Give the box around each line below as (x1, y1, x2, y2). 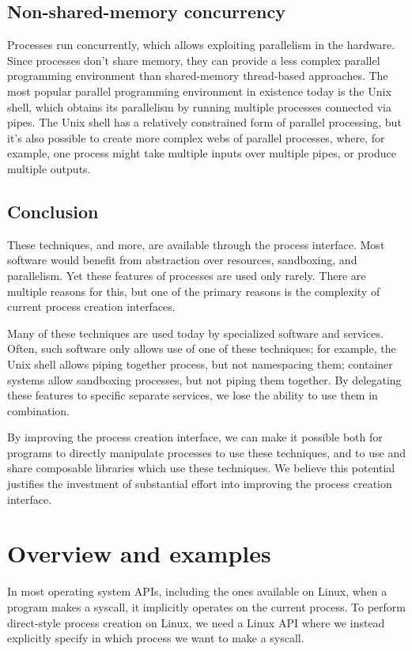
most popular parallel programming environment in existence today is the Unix (7, 82, 391, 99)
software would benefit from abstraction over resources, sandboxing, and (7, 252, 357, 268)
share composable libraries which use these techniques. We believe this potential (7, 460, 395, 476)
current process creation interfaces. (7, 298, 176, 315)
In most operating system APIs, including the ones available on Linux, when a (7, 583, 387, 600)
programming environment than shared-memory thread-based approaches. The (7, 67, 388, 84)
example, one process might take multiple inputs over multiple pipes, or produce (7, 145, 397, 161)
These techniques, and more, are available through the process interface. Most (7, 236, 385, 252)
